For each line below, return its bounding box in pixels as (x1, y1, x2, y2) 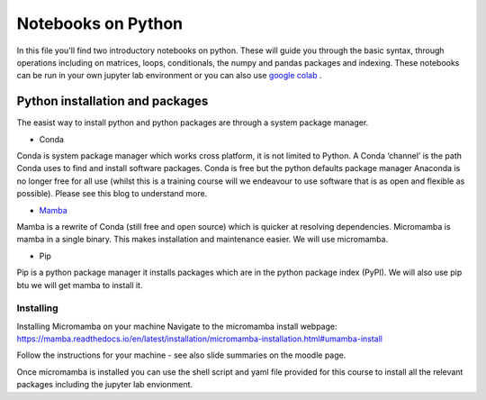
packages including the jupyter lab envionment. (16, 379, 193, 390)
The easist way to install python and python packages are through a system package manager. (16, 117, 369, 128)
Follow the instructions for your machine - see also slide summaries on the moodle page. (16, 350, 346, 360)
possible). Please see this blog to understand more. (16, 188, 208, 199)
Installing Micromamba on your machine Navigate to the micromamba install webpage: (16, 321, 337, 332)
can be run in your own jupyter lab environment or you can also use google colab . (16, 70, 322, 81)
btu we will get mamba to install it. (16, 279, 143, 290)
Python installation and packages (16, 94, 209, 109)
